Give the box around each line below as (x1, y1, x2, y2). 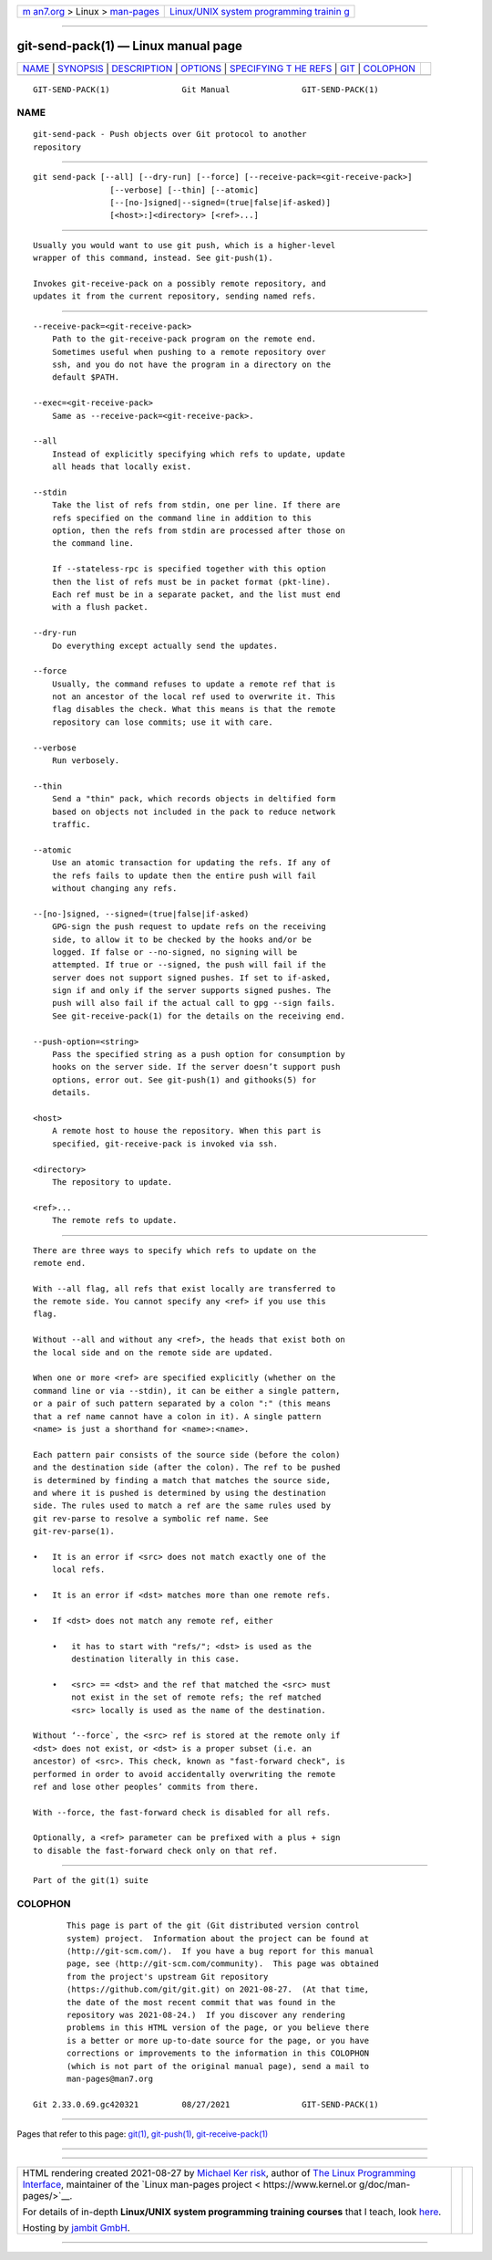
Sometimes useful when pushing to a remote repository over (51, 347, 327, 357)
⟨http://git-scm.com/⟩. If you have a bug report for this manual (67, 1945, 374, 1956)
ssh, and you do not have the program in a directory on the (51, 359, 332, 370)
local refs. (51, 1564, 106, 1575)
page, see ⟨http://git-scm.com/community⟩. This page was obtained (67, 1959, 379, 1969)
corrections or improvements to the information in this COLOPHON (67, 2048, 370, 2058)
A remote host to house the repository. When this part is (51, 1125, 322, 1136)
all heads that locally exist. (51, 462, 192, 472)
